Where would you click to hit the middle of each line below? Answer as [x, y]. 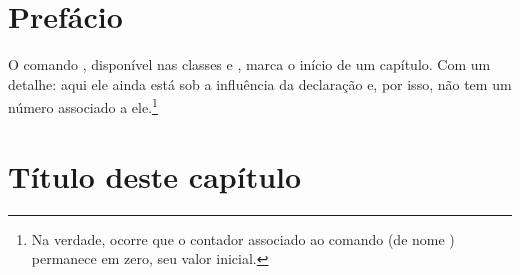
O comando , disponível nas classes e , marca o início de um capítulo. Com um [249, 64]
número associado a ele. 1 [83, 105]
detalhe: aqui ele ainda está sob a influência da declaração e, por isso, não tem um [260, 83]
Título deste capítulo [155, 175]
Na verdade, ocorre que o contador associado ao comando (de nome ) [243, 238]
